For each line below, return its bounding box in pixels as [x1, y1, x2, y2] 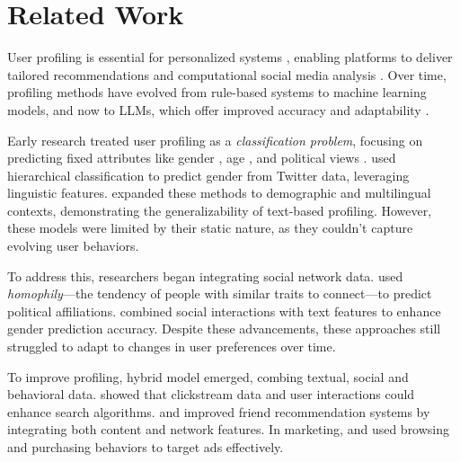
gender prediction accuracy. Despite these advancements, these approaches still [7, 319, 441, 338]
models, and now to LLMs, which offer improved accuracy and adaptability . [7, 100, 429, 119]
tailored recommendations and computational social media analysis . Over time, [7, 65, 447, 84]
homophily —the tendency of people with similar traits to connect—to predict [7, 284, 432, 303]
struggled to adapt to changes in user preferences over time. [7, 337, 336, 356]
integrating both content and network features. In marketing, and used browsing [7, 420, 450, 439]
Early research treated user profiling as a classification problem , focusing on [7, 130, 423, 149]
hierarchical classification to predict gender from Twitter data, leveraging [7, 165, 410, 184]
